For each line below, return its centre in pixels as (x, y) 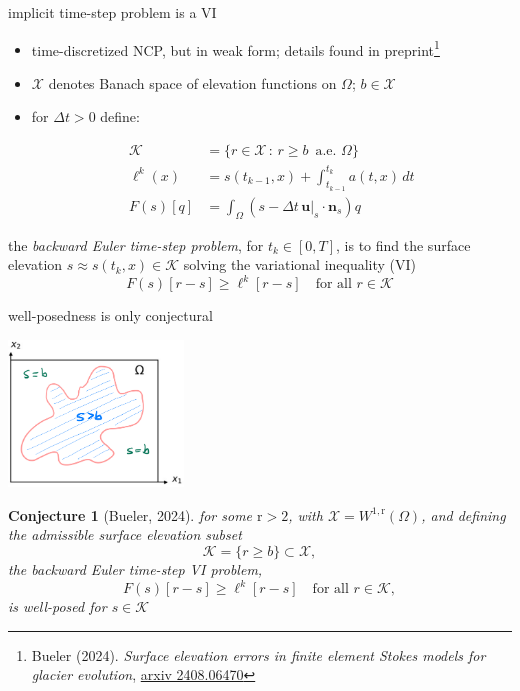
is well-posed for (57, 606)
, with (305, 514)
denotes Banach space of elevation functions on (192, 82)
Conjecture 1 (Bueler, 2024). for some (130, 514)
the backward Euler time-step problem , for (136, 244)
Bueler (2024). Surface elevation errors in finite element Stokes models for (258, 654)
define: (120, 116)
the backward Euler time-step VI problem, (135, 568)
